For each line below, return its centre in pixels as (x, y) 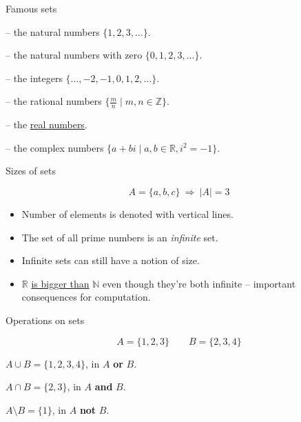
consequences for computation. (86, 297)
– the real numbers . (46, 124)
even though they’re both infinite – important (199, 283)
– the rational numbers (54, 101)
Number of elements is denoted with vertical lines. (127, 213)
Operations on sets (45, 320)
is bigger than (60, 283)
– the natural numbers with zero (74, 55)
